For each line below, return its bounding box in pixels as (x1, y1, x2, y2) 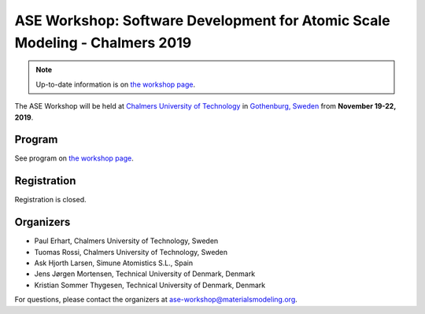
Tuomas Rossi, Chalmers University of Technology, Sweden (34, 247, 228, 257)
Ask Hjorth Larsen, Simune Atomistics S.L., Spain (34, 258, 193, 268)
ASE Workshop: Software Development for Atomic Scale (14, 12, 390, 29)
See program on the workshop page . (14, 153, 134, 163)
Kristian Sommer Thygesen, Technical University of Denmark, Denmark (34, 280, 266, 290)
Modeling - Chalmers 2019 (14, 34, 192, 51)
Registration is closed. (14, 195, 87, 205)
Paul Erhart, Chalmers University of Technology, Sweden (34, 236, 219, 246)
